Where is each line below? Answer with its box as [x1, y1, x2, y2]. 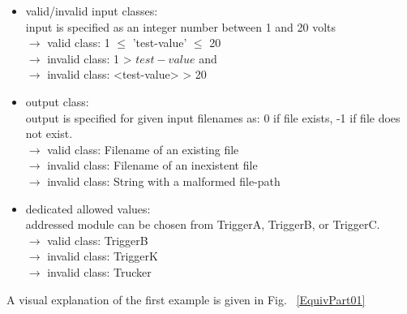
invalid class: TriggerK [47, 247, 158, 265]
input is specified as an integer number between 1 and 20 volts [25, 18, 336, 35]
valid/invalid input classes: [25, 2, 158, 19]
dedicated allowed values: [25, 200, 151, 217]
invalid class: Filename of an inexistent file [47, 157, 258, 174]
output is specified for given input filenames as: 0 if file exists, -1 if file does [25, 109, 401, 126]
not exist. [25, 125, 73, 142]
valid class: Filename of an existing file [47, 140, 239, 157]
